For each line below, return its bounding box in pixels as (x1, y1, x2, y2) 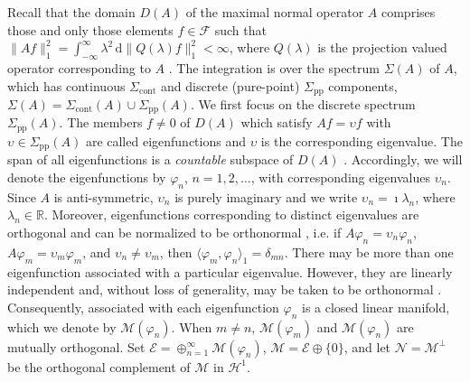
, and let (343, 337, 391, 356)
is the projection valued (317, 38, 447, 57)
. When (171, 317, 212, 336)
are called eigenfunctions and (85, 131, 246, 150)
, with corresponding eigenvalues (250, 167, 430, 186)
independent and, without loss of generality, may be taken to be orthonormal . (7, 280, 442, 299)
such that (214, 20, 267, 39)
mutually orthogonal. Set (7, 337, 146, 356)
